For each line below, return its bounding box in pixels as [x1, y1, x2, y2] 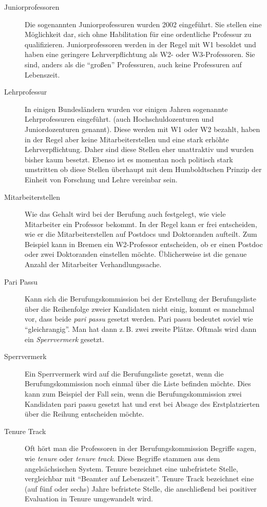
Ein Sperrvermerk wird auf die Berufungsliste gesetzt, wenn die [25, 368, 224, 379]
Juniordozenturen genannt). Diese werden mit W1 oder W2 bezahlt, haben [25, 123, 260, 134]
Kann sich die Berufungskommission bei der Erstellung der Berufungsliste [25, 293, 256, 304]
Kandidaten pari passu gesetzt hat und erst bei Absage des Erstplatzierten [25, 398, 260, 409]
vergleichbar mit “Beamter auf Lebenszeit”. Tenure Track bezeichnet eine [25, 473, 254, 484]
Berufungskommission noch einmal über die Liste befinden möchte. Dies [25, 378, 251, 389]
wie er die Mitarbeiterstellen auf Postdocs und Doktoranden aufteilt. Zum [25, 229, 257, 239]
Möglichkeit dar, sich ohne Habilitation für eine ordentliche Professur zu [25, 29, 252, 40]
